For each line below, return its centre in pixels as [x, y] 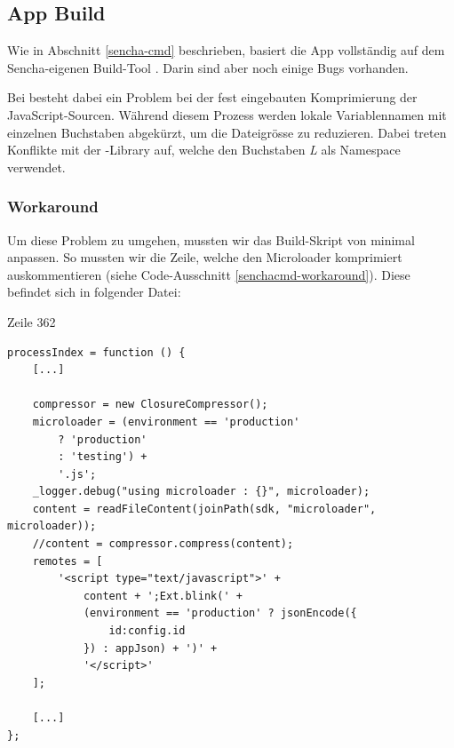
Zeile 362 [32, 321]
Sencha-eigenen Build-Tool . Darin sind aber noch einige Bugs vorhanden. [208, 67]
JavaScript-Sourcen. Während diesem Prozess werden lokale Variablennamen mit [227, 114]
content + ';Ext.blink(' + [163, 596]
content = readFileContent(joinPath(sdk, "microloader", [204, 509]
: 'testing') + [103, 457]
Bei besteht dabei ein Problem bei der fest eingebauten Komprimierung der [212, 97]
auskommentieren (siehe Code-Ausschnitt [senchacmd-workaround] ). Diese [209, 274]
